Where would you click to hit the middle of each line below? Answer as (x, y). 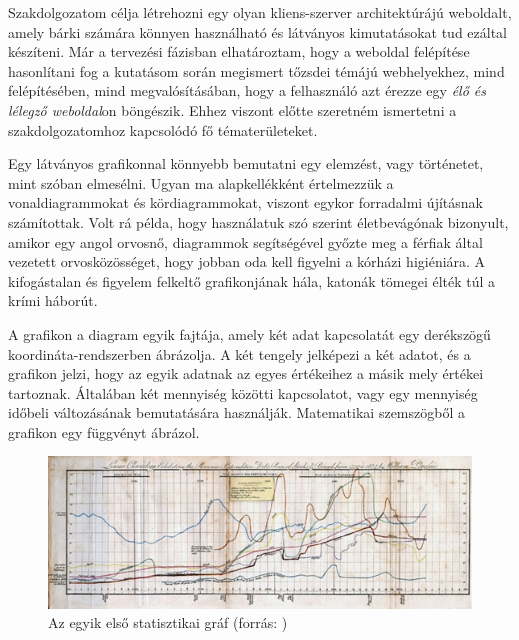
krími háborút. (53, 300)
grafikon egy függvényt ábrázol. (104, 431)
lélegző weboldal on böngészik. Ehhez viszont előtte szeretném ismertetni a (232, 109)
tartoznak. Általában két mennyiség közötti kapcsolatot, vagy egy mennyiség (243, 392)
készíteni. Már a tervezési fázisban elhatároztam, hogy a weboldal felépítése (239, 51)
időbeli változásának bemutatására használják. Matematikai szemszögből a (236, 412)
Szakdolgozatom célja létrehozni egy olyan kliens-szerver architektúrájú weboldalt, (260, 12)
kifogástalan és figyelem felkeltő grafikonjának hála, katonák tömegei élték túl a (252, 280)
